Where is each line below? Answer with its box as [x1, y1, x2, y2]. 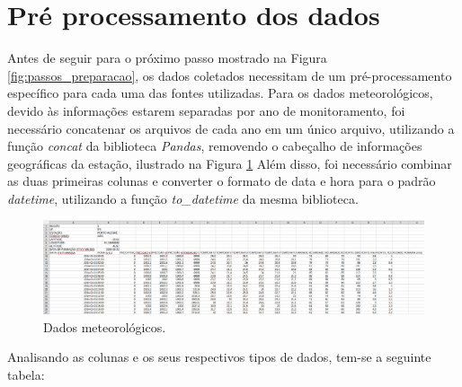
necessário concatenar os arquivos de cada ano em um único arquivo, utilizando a [7, 119, 455, 137]
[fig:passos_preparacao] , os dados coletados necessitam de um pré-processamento [7, 66, 452, 84]
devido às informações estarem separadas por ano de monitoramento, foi [7, 101, 405, 119]
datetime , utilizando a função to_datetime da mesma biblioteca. [7, 189, 359, 207]
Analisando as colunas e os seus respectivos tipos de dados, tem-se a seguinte [7, 347, 431, 366]
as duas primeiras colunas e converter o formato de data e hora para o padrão [7, 172, 436, 190]
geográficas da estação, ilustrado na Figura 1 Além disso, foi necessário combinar [7, 154, 452, 172]
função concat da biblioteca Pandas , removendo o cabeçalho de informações [7, 136, 422, 155]
